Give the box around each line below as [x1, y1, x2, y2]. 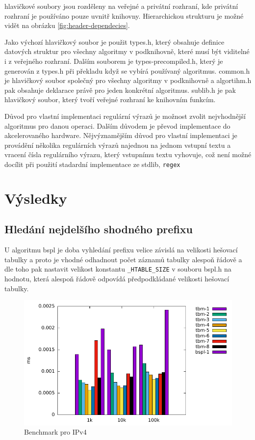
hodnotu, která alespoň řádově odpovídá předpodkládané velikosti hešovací [4, 273, 229, 283]
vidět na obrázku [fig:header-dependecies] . [4, 20, 130, 30]
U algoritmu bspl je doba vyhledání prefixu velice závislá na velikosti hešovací [4, 245, 238, 255]
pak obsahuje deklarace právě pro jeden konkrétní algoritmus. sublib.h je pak [4, 84, 236, 95]
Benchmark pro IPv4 [24, 427, 87, 437]
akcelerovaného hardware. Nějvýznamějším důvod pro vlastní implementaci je [4, 130, 237, 140]
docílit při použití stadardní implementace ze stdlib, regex [4, 159, 180, 169]
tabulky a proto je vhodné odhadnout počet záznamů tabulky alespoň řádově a [4, 254, 242, 264]
